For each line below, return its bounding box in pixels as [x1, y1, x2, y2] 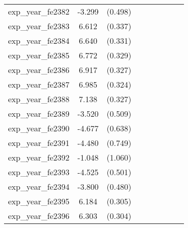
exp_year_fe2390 [8, 122, 70, 134]
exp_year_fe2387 [8, 79, 70, 90]
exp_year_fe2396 [8, 210, 70, 221]
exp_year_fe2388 [8, 93, 70, 105]
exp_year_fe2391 [8, 137, 70, 148]
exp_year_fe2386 [8, 64, 70, 75]
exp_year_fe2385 [8, 49, 70, 61]
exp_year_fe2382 [8, 6, 70, 17]
